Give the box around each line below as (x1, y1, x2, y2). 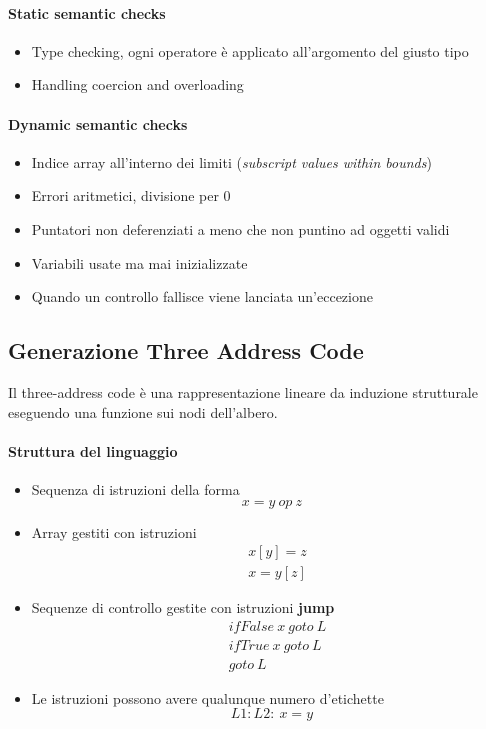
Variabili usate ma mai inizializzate (31, 252, 248, 273)
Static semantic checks (8, 2, 166, 23)
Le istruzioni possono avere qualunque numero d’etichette (31, 687, 384, 708)
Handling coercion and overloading (31, 74, 244, 95)
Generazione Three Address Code (8, 335, 364, 366)
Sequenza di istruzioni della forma (31, 478, 240, 499)
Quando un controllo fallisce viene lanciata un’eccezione (31, 286, 373, 307)
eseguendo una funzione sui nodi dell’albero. (8, 401, 278, 422)
